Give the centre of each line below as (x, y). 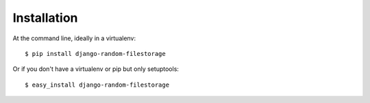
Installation (45, 18)
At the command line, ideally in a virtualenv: (74, 38)
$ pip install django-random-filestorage (95, 54)
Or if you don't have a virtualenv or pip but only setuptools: (96, 69)
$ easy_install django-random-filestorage (97, 85)
